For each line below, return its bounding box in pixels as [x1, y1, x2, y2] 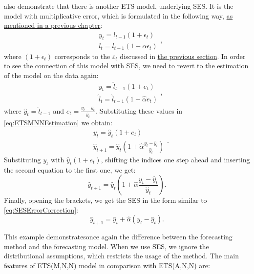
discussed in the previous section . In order [120, 51, 246, 61]
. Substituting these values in [95, 105, 183, 116]
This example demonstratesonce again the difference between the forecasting [4, 232, 233, 242]
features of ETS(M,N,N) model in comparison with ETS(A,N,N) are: [4, 260, 210, 270]
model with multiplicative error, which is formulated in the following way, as [4, 10, 233, 20]
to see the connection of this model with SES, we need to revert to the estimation [4, 60, 249, 71]
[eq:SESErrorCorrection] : [4, 204, 78, 215]
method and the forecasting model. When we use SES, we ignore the [4, 241, 209, 251]
